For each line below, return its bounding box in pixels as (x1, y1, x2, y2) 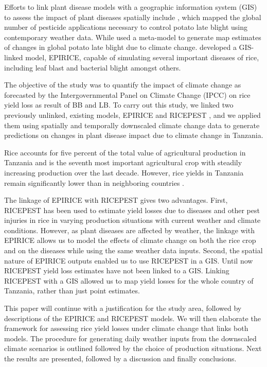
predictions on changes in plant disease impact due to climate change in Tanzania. (4, 130, 263, 141)
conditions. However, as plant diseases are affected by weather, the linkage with (4, 224, 255, 235)
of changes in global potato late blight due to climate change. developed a (4, 42, 237, 53)
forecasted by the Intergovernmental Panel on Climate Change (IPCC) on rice (4, 89, 251, 100)
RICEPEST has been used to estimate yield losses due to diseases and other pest (4, 204, 260, 215)
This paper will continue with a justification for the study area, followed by (4, 303, 242, 313)
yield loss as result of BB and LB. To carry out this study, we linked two (4, 99, 234, 110)
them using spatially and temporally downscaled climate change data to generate (4, 119, 260, 130)
